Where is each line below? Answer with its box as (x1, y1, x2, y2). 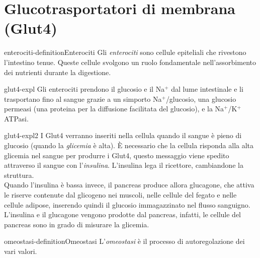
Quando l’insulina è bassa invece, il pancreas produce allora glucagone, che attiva (4, 179, 254, 190)
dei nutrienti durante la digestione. (4, 67, 111, 77)
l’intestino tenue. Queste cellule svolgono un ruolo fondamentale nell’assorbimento (4, 56, 256, 67)
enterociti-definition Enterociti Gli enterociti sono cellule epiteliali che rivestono (4, 47, 246, 57)
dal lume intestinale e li (171, 84, 243, 94)
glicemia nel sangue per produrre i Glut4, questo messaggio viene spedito (4, 150, 229, 160)
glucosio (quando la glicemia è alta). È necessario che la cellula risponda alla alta (4, 140, 254, 151)
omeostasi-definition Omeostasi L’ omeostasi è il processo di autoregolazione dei (4, 236, 245, 246)
